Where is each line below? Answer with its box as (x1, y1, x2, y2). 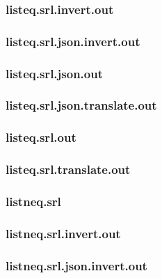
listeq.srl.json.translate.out (6, 96, 157, 114)
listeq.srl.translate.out (6, 161, 131, 178)
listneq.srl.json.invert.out (6, 256, 147, 274)
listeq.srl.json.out (6, 64, 103, 82)
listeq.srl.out (6, 129, 76, 146)
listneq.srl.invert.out (6, 224, 121, 242)
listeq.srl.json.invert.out (6, 32, 140, 50)
